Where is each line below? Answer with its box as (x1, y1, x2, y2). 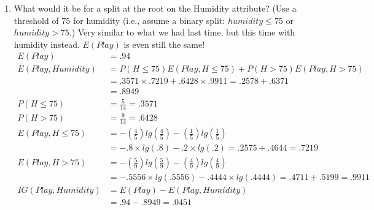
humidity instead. (14, 37, 80, 50)
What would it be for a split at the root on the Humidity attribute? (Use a (14, 2, 297, 14)
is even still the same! (123, 37, 205, 50)
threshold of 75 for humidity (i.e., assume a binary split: (14, 13, 225, 26)
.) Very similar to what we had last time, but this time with (69, 26, 295, 39)
